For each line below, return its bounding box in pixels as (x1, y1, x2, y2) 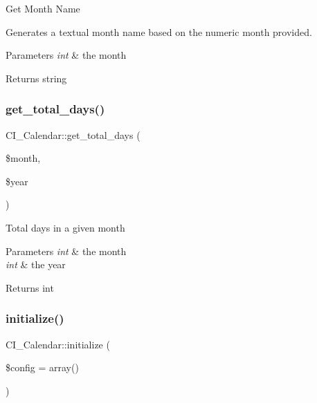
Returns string (6, 71, 67, 85)
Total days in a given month (6, 220, 125, 234)
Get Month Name (6, 1, 80, 15)
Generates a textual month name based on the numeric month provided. (6, 24, 312, 39)
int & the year (6, 257, 66, 272)
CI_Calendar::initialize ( (6, 337, 110, 351)
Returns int (6, 280, 54, 294)
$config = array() (6, 360, 79, 375)
